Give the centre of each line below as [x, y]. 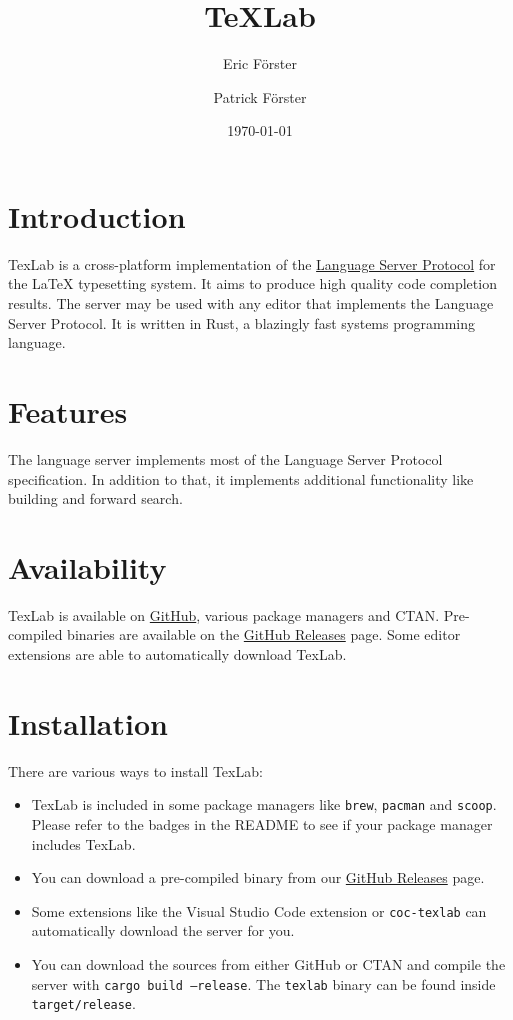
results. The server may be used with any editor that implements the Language [251, 303]
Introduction [97, 215]
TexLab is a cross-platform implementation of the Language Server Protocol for [252, 263]
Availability [87, 566]
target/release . [83, 1003]
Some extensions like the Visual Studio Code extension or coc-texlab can [259, 910]
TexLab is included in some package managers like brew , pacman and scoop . [264, 804]
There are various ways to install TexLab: [135, 770]
